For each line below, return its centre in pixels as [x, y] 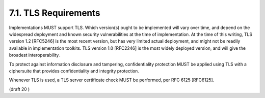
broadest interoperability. [35, 55]
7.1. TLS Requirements [55, 13]
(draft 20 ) [19, 89]
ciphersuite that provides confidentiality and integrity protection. [74, 71]
